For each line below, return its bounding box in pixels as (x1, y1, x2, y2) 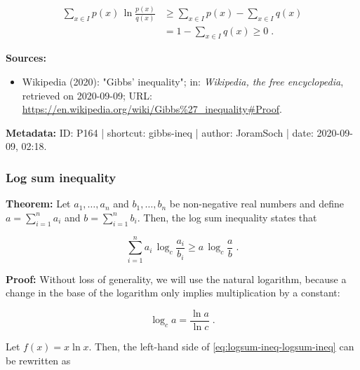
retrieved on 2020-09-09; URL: (22, 88, 152, 102)
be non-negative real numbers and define (169, 196, 344, 211)
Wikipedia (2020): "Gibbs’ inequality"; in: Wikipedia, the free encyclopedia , (22, 74, 344, 89)
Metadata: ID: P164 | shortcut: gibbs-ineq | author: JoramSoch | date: (6, 125, 314, 139)
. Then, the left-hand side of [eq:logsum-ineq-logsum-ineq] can (88, 339, 354, 354)
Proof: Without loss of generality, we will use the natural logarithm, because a (6, 271, 347, 286)
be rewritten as (6, 352, 71, 367)
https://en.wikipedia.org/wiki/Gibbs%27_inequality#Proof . (22, 102, 282, 116)
